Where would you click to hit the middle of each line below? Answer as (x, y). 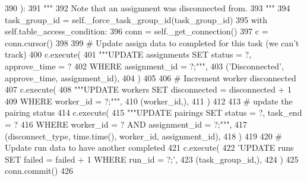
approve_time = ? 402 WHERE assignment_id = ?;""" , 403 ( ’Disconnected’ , (144, 66)
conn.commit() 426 (39, 171)
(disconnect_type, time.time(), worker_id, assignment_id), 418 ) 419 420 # (143, 136)
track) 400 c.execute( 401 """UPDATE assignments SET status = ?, (128, 54)
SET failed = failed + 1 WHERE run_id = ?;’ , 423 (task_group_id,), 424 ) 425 (152, 159)
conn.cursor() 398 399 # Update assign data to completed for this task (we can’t (152, 42)
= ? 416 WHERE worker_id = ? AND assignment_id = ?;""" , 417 (126, 124)
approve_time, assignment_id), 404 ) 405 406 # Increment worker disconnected (151, 77)
